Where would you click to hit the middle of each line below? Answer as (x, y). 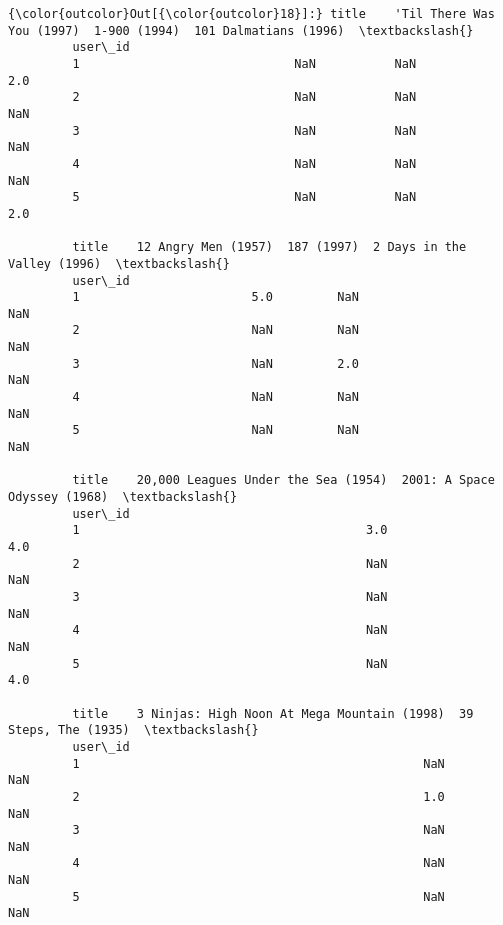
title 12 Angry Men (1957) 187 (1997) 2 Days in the (269, 247)
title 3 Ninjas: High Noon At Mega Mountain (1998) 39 (273, 713)
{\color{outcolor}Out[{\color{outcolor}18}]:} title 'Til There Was (251, 14)
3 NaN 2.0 (215, 363)
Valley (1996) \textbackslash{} (119, 263)
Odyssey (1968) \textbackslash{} (123, 497)
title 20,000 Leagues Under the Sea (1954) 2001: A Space (283, 480)
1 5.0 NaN (215, 297)
